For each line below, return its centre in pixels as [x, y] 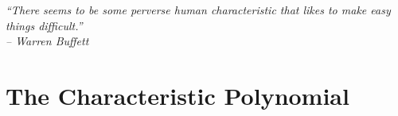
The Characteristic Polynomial [178, 95]
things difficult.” [44, 25]
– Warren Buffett [47, 41]
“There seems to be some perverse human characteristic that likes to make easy [198, 10]
